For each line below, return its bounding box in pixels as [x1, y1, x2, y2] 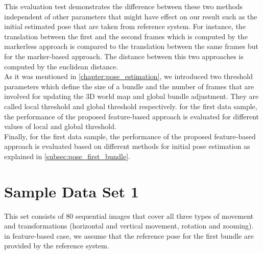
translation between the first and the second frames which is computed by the [4, 31, 248, 41]
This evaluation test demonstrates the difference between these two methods [4, 1, 243, 11]
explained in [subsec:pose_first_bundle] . [4, 150, 130, 161]
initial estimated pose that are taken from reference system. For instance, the [4, 21, 246, 32]
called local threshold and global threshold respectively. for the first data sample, [4, 100, 257, 111]
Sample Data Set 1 [4, 181, 139, 201]
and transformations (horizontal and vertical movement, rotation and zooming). [4, 220, 254, 231]
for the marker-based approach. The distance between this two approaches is [4, 50, 244, 61]
